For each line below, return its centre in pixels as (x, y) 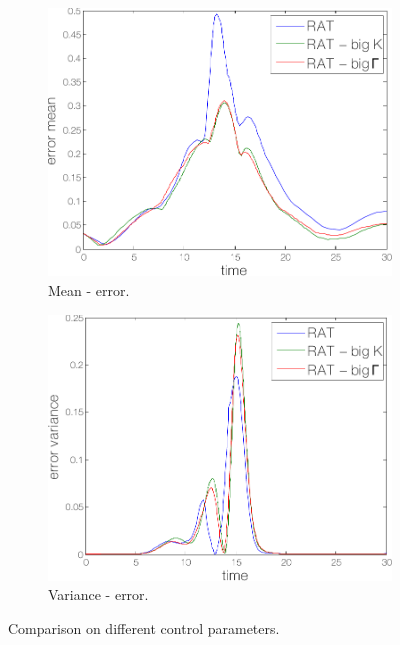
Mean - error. (89, 289)
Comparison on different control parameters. (144, 628)
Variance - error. (98, 594)
